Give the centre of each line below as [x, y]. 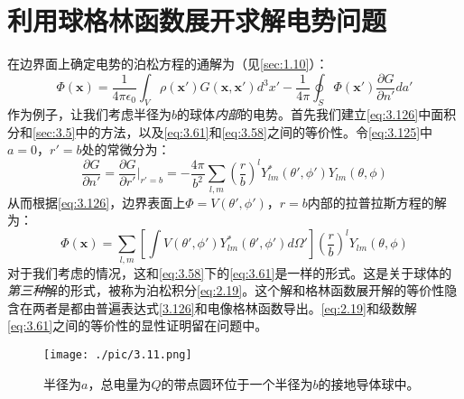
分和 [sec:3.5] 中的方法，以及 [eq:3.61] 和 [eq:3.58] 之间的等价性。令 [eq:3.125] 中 [220, 131]
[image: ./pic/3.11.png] [118, 354]
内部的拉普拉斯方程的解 [377, 202]
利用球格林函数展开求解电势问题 [197, 20]
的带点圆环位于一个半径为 [237, 383]
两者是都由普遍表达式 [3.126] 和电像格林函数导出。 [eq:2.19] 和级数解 [224, 307]
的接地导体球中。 [369, 383]
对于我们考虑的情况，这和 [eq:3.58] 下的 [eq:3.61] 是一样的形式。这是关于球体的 [230, 272]
